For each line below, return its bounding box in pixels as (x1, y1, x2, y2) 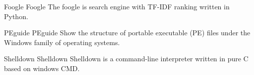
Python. (4, 11, 28, 21)
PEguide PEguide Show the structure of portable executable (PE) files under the (4, 27, 251, 38)
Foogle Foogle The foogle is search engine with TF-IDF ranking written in (4, 1, 230, 11)
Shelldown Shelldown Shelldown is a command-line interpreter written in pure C (4, 53, 249, 64)
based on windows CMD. (4, 63, 80, 73)
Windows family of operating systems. (4, 37, 120, 47)
